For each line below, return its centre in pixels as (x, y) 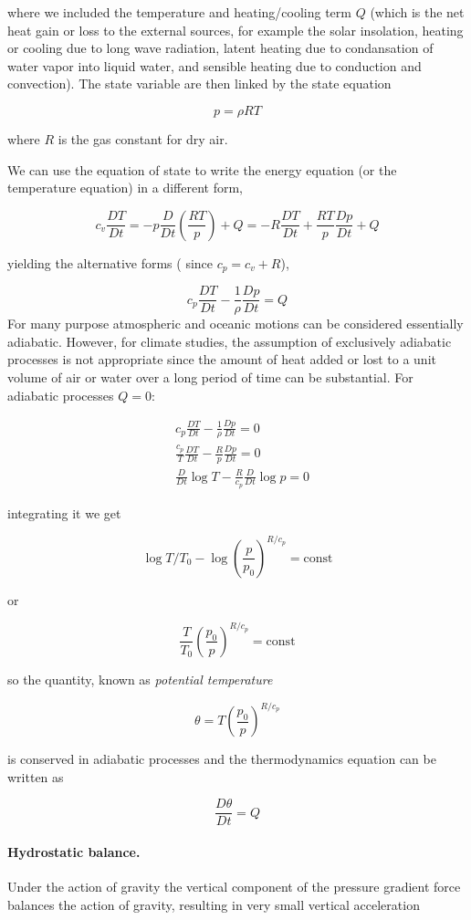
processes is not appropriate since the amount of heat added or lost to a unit (222, 359)
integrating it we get (64, 512)
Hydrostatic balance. (74, 851)
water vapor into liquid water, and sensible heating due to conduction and (215, 65)
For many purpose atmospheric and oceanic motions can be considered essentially (235, 324)
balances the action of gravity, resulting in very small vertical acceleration (214, 904)
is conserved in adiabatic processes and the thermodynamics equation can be (222, 759)
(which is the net (417, 12)
